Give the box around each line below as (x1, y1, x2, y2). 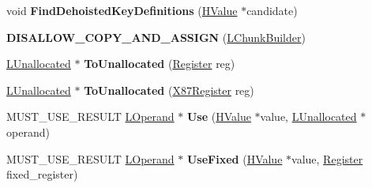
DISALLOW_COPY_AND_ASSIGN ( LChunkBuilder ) (6, 28, 306, 45)
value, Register (291, 150, 363, 167)
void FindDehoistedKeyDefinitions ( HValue (6, 2, 238, 18)
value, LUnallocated (260, 108, 357, 125)
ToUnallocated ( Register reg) (84, 55, 235, 72)
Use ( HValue (186, 108, 251, 125)
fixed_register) (6, 166, 78, 182)
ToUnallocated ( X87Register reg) (84, 81, 254, 98)
